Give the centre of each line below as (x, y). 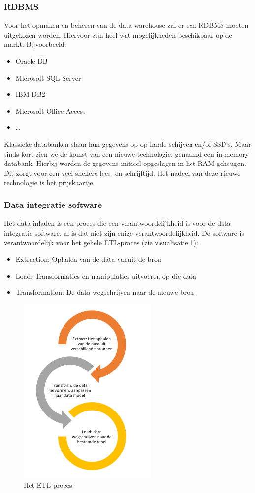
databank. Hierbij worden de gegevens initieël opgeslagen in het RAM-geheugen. (125, 163)
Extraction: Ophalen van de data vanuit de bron (88, 259)
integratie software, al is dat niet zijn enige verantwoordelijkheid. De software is (124, 232)
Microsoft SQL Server (48, 77)
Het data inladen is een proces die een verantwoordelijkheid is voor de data (117, 223)
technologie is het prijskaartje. (49, 183)
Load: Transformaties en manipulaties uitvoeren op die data (106, 275)
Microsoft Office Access (50, 110)
